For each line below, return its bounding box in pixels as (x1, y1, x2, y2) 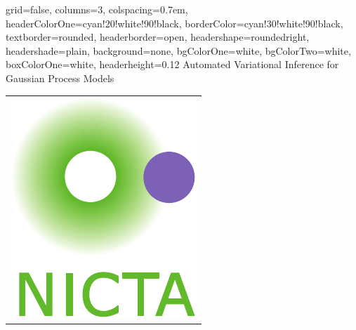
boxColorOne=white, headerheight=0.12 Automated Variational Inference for (6, 57, 339, 72)
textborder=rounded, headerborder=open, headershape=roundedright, (6, 29, 310, 44)
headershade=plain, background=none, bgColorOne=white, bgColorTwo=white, (6, 43, 351, 58)
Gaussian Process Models (6, 70, 114, 85)
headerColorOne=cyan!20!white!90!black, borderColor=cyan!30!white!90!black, (6, 15, 343, 30)
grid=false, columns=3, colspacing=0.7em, (6, 2, 188, 16)
